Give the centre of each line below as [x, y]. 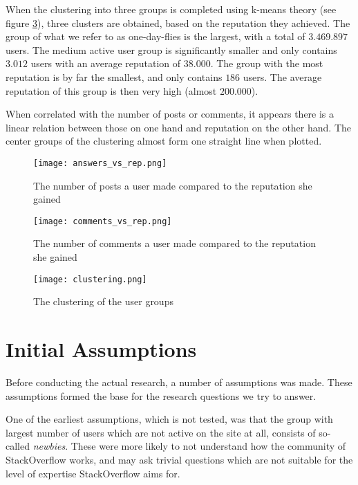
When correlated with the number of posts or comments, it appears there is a [170, 114]
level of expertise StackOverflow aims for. [93, 473]
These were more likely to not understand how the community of [208, 446]
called [18, 446]
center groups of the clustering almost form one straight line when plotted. [164, 141]
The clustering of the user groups [103, 301]
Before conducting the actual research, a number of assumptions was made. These [179, 382]
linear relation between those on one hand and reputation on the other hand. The [178, 127]
